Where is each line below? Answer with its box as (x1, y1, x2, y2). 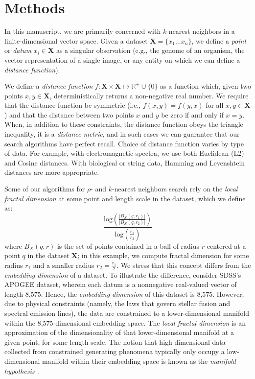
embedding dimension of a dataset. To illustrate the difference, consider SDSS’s (4, 269, 241, 280)
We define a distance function (4, 81, 93, 91)
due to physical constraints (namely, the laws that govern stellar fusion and (4, 298, 231, 308)
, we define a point (191, 35, 247, 46)
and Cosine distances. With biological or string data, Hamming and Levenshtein (4, 157, 245, 167)
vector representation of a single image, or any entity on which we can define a (4, 54, 240, 65)
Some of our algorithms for (4, 184, 85, 194)
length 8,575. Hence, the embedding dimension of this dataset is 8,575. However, (4, 288, 244, 299)
